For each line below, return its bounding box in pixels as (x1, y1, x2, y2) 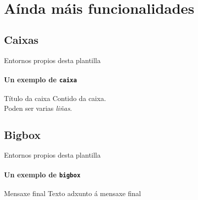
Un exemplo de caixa (4, 74, 77, 84)
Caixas (4, 32, 39, 47)
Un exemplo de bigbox (4, 169, 80, 179)
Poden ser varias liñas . (4, 102, 72, 113)
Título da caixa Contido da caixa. (4, 93, 106, 103)
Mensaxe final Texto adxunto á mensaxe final (4, 188, 141, 198)
